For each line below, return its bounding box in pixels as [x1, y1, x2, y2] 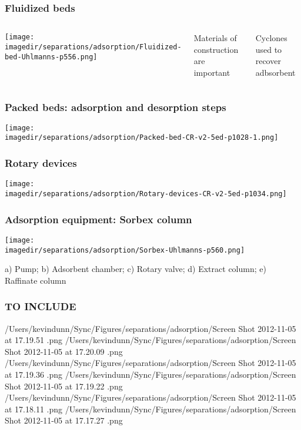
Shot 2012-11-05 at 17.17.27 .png [5, 414, 123, 426]
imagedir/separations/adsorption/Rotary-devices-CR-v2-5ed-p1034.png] [5, 190, 287, 198]
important [193, 66, 230, 78]
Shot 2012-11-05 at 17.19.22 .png [5, 379, 123, 392]
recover [255, 55, 281, 67]
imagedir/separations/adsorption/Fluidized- [5, 42, 182, 51]
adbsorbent [255, 66, 296, 78]
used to [255, 43, 282, 55]
